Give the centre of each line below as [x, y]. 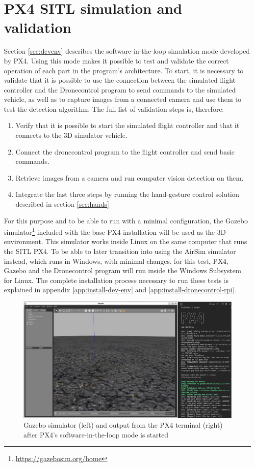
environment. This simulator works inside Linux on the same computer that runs [126, 241]
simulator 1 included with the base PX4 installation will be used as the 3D [115, 231]
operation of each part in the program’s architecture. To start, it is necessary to [124, 70]
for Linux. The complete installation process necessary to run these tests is [116, 280]
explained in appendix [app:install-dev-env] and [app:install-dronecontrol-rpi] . [120, 290]
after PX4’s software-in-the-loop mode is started [96, 434]
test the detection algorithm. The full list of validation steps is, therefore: [114, 109]
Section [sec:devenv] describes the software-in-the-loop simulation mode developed [127, 51]
